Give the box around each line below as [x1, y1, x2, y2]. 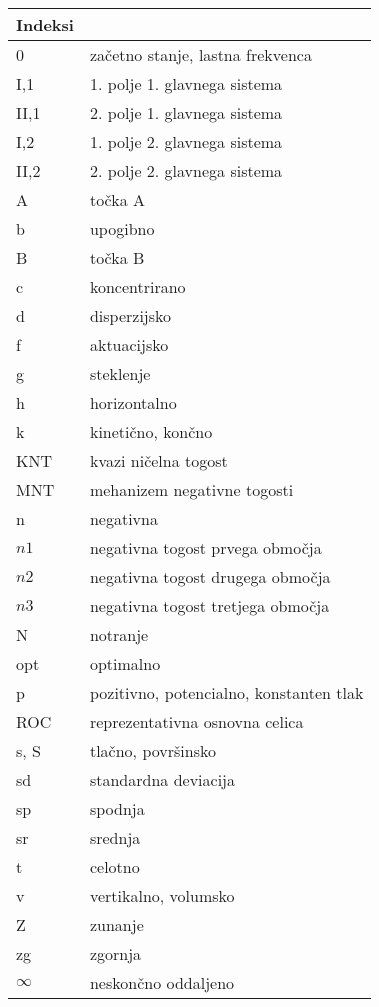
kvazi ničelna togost [89, 449, 228, 472]
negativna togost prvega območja [89, 536, 322, 559]
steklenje [89, 362, 151, 385]
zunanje [89, 913, 144, 936]
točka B [89, 246, 145, 269]
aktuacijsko [89, 333, 169, 356]
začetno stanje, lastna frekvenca [89, 43, 312, 66]
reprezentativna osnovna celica [89, 710, 304, 733]
